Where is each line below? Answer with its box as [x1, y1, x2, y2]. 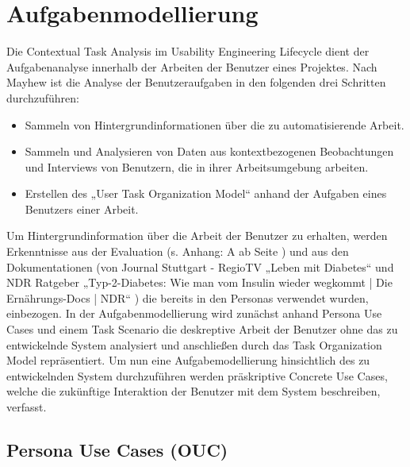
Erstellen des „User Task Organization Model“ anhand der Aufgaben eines [25, 185, 387, 202]
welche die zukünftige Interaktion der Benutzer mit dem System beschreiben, [6, 383, 381, 399]
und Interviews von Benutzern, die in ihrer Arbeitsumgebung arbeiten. [25, 158, 369, 175]
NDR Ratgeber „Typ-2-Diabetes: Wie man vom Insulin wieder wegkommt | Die [6, 274, 393, 291]
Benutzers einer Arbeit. [25, 200, 139, 217]
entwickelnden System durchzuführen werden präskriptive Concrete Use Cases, [6, 367, 388, 384]
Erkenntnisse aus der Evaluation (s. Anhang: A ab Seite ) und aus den [6, 243, 349, 260]
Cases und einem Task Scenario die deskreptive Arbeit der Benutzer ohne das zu [6, 321, 398, 338]
